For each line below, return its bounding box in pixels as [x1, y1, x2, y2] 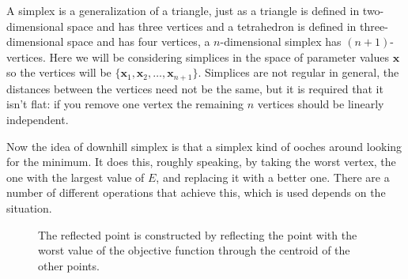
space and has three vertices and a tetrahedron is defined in [67, 17, 357, 34]
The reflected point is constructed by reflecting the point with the [38, 226, 357, 243]
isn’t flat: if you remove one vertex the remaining [6, 96, 244, 112]
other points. [38, 257, 100, 273]
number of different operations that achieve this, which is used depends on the [6, 184, 386, 201]
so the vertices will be [6, 64, 111, 81]
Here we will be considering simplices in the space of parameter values [49, 48, 389, 65]
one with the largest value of [6, 168, 145, 185]
